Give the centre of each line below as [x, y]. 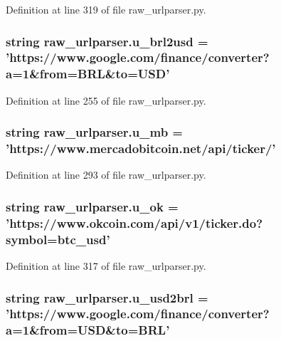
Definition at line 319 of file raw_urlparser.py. [106, 9]
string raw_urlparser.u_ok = [92, 206]
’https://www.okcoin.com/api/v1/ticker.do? [134, 222]
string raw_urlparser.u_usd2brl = [107, 297]
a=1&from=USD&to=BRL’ [88, 330]
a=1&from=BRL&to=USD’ [88, 74]
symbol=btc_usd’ [58, 239]
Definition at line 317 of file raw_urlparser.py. [106, 266]
